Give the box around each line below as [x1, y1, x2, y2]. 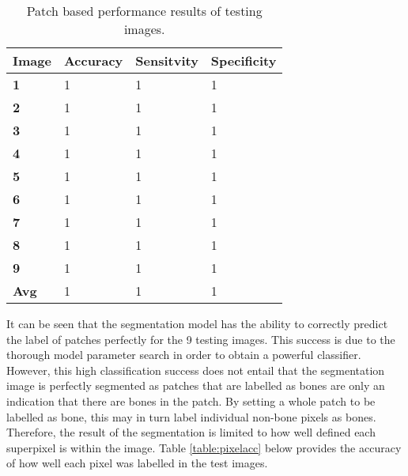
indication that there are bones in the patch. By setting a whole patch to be [6, 392, 376, 409]
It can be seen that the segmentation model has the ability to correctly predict [6, 315, 388, 331]
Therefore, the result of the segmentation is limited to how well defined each [6, 424, 376, 440]
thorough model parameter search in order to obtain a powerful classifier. [6, 346, 361, 363]
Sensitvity [135, 51, 198, 70]
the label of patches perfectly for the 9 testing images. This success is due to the [6, 331, 395, 347]
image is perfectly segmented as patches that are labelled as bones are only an [6, 377, 385, 394]
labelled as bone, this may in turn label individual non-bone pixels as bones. [6, 408, 376, 425]
